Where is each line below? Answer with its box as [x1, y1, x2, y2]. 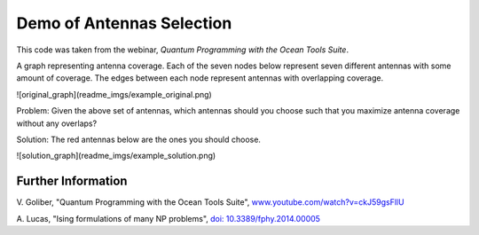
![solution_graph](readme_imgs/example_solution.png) [16, 151, 216, 161]
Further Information [16, 174, 128, 189]
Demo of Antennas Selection [16, 13, 232, 33]
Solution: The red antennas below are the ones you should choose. [16, 134, 262, 145]
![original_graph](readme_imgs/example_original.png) [16, 89, 212, 99]
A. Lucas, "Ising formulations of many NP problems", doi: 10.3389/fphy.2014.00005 [16, 213, 321, 223]
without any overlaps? [16, 118, 98, 129]
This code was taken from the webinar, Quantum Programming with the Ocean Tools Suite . [16, 44, 349, 55]
